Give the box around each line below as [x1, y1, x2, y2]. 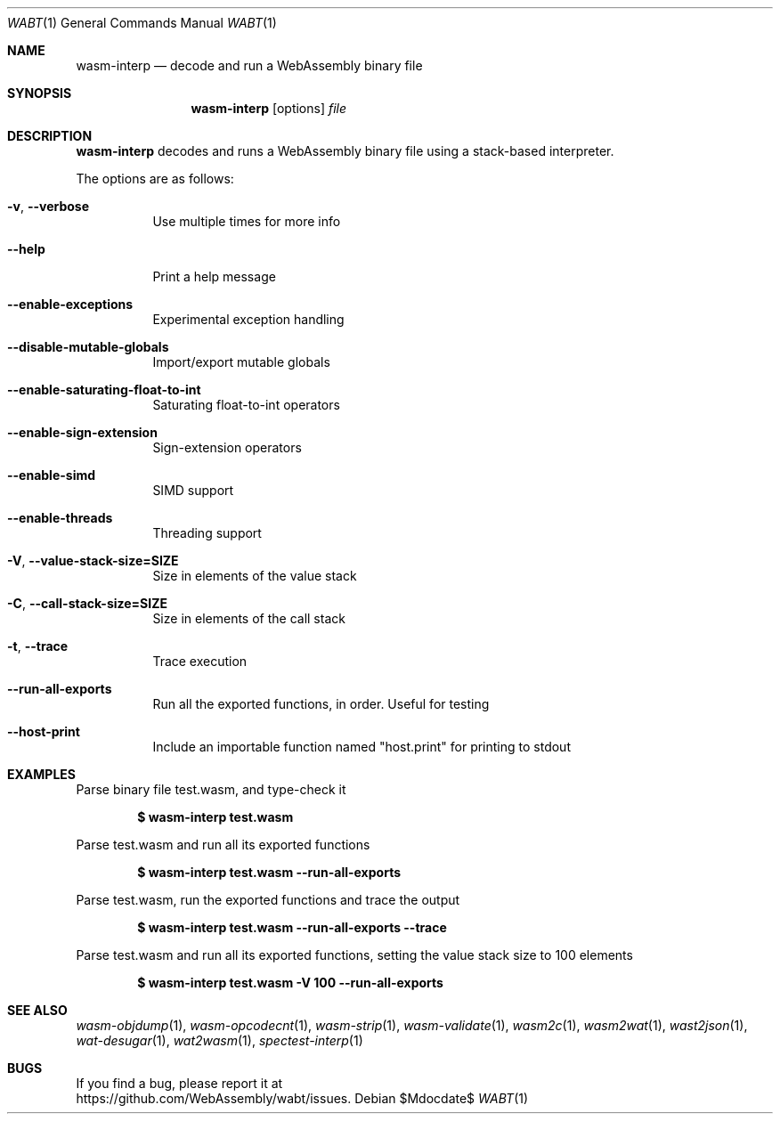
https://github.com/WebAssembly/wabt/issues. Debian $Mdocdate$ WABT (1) [76, 1091, 529, 1106]
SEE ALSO [7, 1003, 68, 1018]
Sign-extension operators [152, 440, 302, 455]
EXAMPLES [7, 767, 76, 782]
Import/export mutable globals [152, 354, 330, 370]
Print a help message [152, 269, 276, 284]
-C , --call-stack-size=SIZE [7, 596, 168, 611]
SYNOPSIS [7, 85, 72, 101]
